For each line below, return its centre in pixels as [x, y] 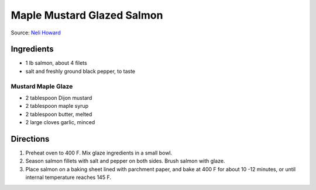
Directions [30, 139]
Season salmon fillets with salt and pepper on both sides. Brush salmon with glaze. [125, 161]
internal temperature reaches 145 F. [68, 177]
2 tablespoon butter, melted [59, 114]
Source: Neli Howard [36, 33]
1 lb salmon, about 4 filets [56, 63]
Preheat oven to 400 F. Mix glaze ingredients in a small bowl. [99, 153]
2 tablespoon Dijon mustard [59, 98]
